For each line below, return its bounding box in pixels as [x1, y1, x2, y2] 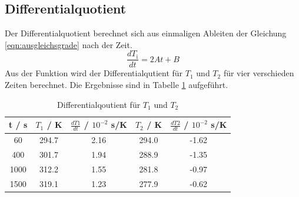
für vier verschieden [223, 67, 294, 79]
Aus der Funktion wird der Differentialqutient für [5, 67, 183, 79]
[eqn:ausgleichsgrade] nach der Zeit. [5, 38, 132, 50]
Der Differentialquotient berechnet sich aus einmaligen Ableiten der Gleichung [5, 27, 287, 39]
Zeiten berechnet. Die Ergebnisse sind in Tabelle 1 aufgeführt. [5, 79, 228, 91]
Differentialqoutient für [57, 98, 141, 110]
